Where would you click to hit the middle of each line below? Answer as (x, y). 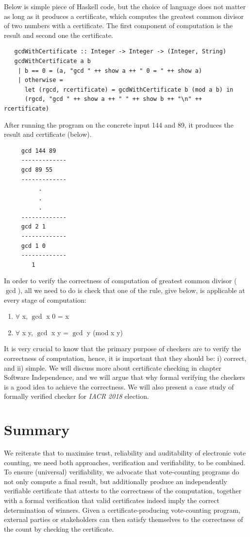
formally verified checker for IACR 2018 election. (76, 396)
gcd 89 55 (37, 170)
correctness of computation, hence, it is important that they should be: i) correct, (125, 358)
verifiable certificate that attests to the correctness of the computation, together (123, 491)
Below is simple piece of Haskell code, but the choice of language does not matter (125, 6)
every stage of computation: (45, 300)
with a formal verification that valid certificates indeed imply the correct (112, 500)
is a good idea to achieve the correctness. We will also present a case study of (119, 386)
